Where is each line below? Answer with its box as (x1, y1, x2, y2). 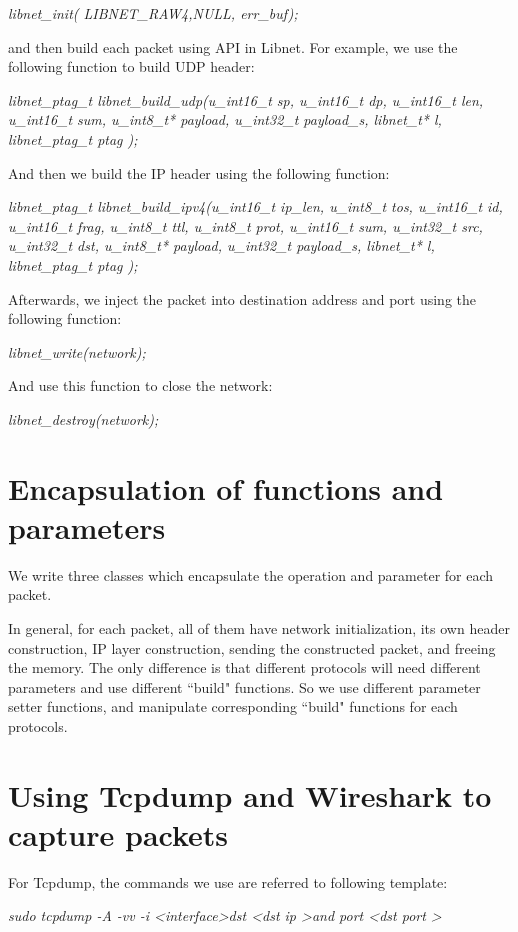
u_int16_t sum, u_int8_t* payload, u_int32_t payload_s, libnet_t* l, (8, 109, 442, 130)
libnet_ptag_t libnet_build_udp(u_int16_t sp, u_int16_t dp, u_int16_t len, (8, 89, 484, 110)
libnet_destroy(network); (8, 408, 159, 429)
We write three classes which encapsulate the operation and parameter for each (8, 564, 494, 585)
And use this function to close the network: (8, 375, 273, 396)
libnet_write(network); (8, 341, 146, 362)
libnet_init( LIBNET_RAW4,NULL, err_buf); (8, 3, 298, 23)
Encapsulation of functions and (8, 467, 444, 508)
